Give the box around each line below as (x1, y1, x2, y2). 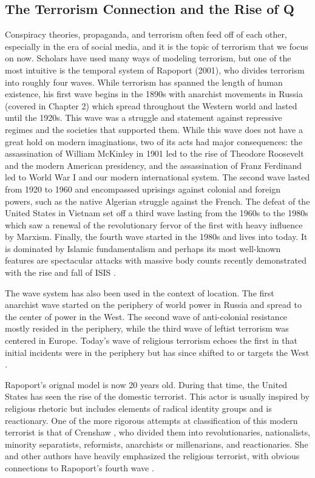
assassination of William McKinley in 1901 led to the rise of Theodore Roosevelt (5, 147, 304, 160)
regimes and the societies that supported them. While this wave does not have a (5, 123, 303, 135)
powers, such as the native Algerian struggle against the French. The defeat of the (5, 194, 310, 207)
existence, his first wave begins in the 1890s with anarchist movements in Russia (5, 87, 303, 100)
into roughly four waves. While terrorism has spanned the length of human (5, 75, 283, 88)
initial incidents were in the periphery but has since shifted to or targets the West (5, 346, 310, 358)
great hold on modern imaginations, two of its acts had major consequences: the (5, 135, 303, 148)
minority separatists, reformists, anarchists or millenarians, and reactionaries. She (5, 437, 308, 450)
